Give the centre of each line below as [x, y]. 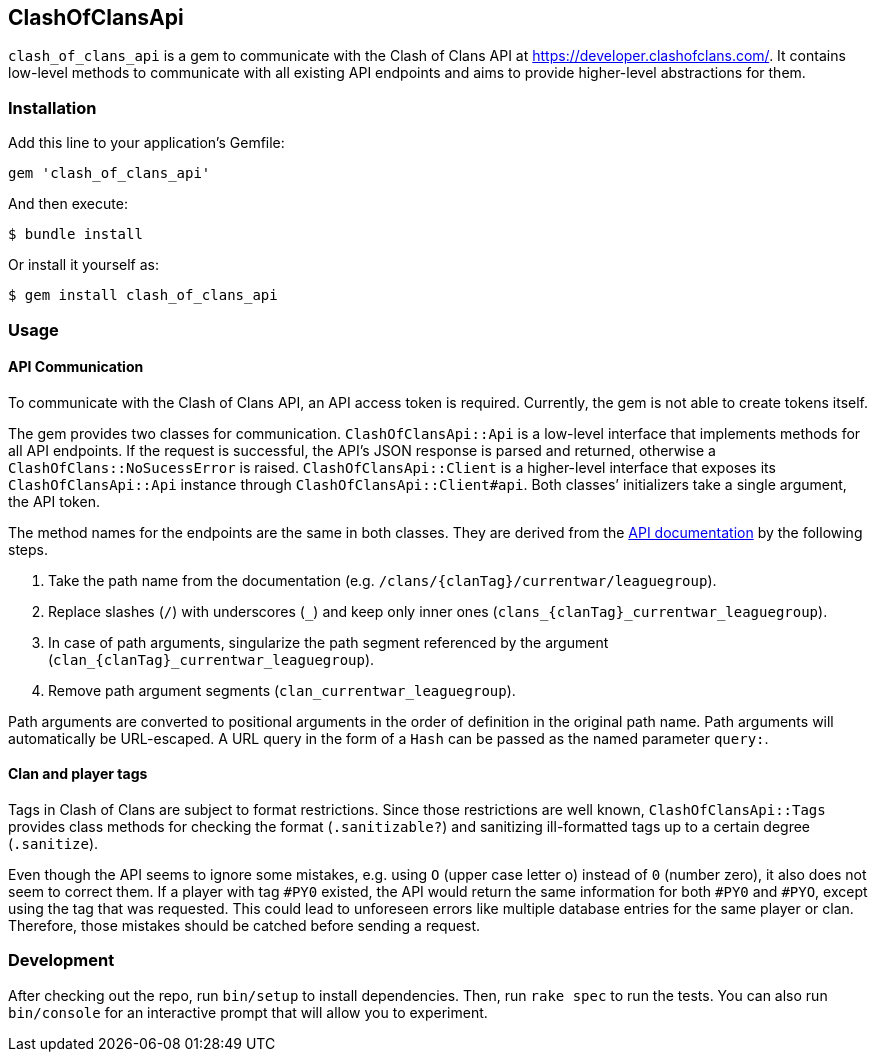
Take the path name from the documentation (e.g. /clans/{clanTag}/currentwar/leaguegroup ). [382, 580]
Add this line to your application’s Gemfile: [146, 143]
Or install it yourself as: [83, 265]
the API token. [54, 501]
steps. [28, 549]
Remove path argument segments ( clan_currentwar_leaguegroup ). [282, 690]
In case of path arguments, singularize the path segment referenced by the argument [328, 642]
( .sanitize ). [53, 843]
